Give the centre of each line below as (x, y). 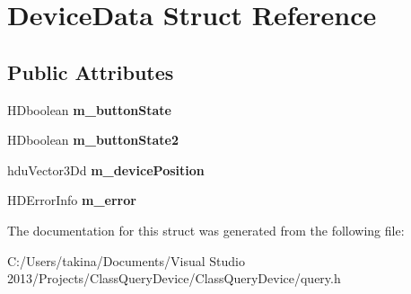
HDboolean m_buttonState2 (93, 140)
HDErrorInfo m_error (72, 200)
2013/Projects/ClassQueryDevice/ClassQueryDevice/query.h (174, 278)
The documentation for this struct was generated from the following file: (206, 230)
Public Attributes (91, 71)
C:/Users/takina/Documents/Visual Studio (127, 260)
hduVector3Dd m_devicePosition (106, 169)
